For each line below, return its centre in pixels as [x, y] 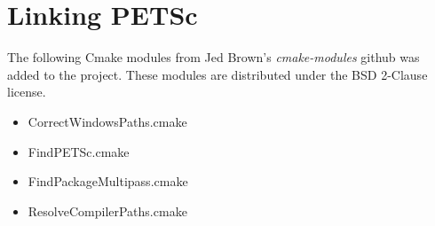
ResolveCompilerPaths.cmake [107, 210]
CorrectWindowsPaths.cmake [107, 121]
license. [27, 92]
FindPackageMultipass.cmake [108, 181]
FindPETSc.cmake [79, 151]
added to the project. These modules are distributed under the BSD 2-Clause [217, 74]
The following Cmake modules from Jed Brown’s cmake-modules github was [214, 57]
